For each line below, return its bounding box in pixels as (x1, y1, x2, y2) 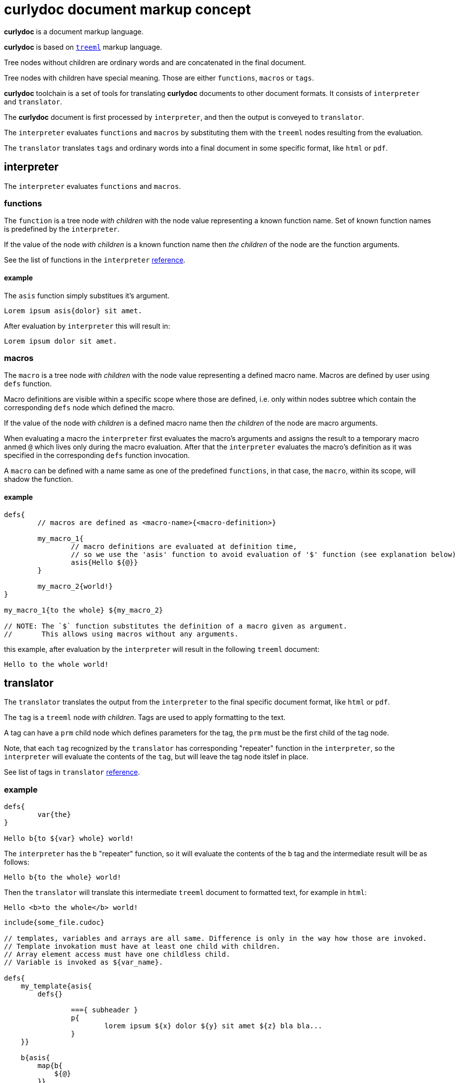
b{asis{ (20, 1054, 50, 1062)
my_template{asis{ (20, 982, 92, 991)
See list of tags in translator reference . (4, 768, 140, 777)
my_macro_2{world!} (37, 582, 113, 590)
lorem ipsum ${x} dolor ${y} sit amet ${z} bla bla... (104, 1022, 322, 1030)
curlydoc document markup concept (4, 1, 251, 18)
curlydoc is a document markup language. (4, 27, 144, 36)
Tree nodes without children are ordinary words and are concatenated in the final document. (4, 58, 306, 67)
